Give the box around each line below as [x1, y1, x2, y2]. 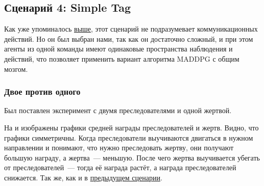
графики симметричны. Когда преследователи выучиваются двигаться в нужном [4, 132, 253, 143]
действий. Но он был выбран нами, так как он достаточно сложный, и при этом [4, 33, 253, 44]
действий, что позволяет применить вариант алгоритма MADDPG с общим [4, 53, 239, 64]
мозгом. [4, 63, 28, 74]
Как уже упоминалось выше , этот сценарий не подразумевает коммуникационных [4, 23, 258, 34]
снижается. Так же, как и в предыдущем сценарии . [4, 172, 162, 182]
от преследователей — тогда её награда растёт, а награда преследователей [4, 162, 236, 173]
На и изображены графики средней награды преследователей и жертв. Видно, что [4, 122, 259, 132]
